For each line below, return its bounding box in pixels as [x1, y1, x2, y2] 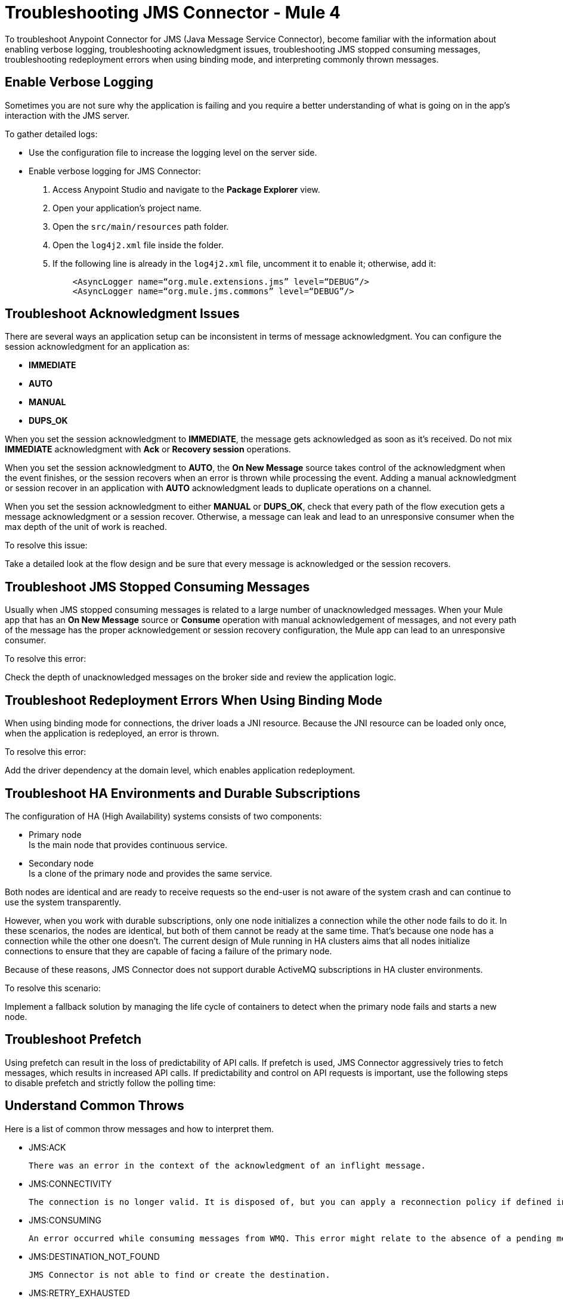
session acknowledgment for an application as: [5, 341, 190, 352]
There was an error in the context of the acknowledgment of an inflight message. [29, 1160, 426, 1170]
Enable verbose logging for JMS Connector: [29, 165, 201, 176]
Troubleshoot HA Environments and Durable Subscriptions [5, 785, 361, 801]
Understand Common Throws [5, 1098, 184, 1114]
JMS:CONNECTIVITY [29, 1178, 112, 1189]
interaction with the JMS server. [5, 110, 130, 121]
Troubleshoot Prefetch [5, 1032, 142, 1047]
